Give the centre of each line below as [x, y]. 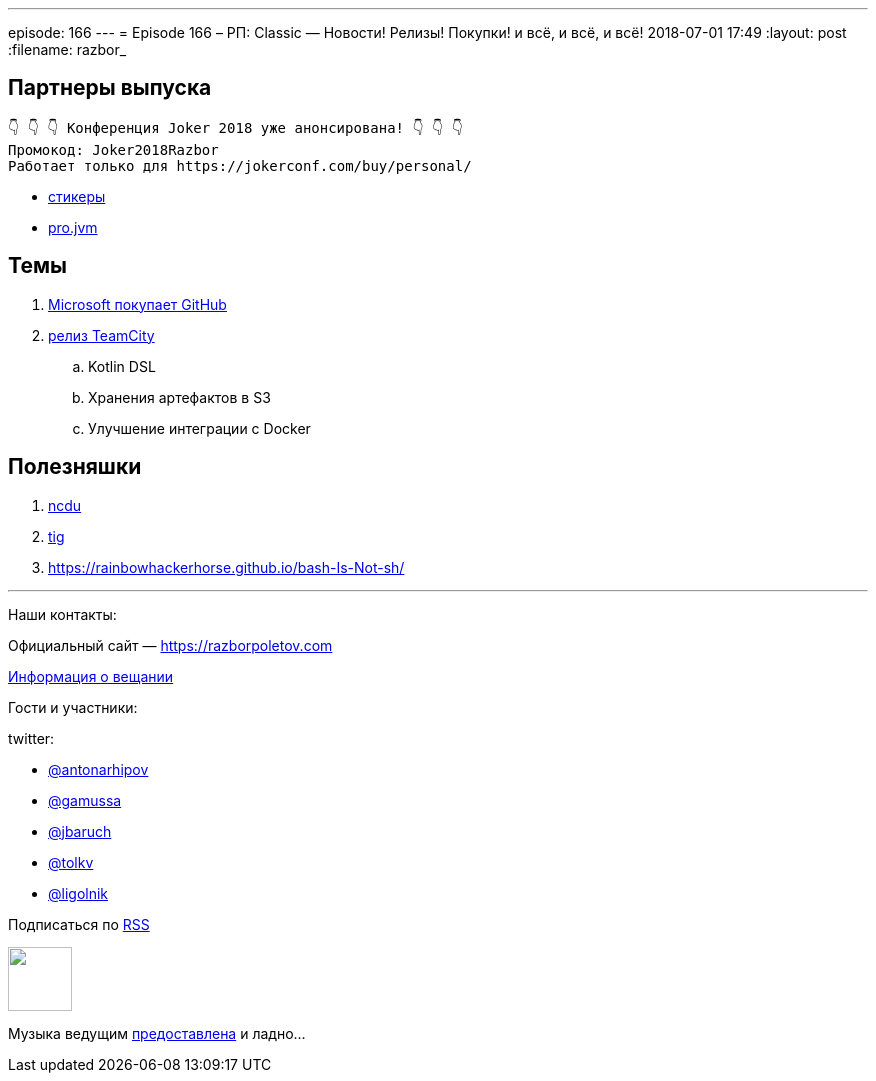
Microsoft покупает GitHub [137, 304]
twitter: [31, 738]
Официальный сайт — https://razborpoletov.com [170, 645]
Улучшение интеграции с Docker [199, 428]
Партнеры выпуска [110, 88]
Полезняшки [75, 467]
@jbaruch [80, 831]
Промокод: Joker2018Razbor [113, 149]
